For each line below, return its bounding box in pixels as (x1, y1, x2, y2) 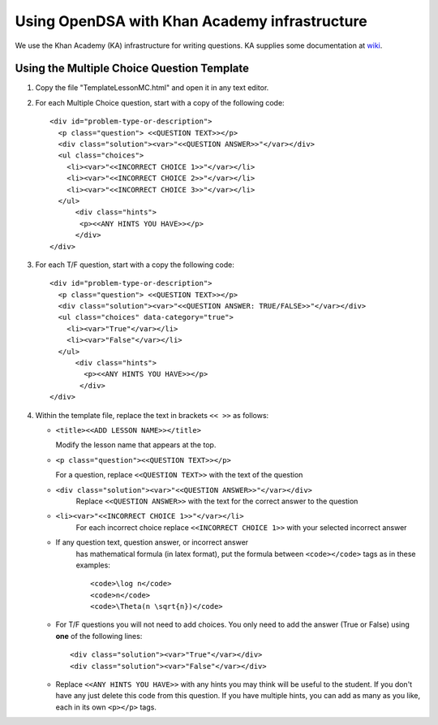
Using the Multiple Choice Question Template (15, 62, 250, 76)
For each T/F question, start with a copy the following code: (35, 260, 234, 270)
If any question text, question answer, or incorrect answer (55, 537, 249, 547)
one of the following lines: (55, 631, 143, 641)
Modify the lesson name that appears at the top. (55, 440, 217, 450)
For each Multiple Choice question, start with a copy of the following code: (35, 97, 285, 107)
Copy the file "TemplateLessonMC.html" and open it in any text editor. (35, 83, 269, 93)
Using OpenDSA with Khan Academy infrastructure (15, 12, 368, 30)
